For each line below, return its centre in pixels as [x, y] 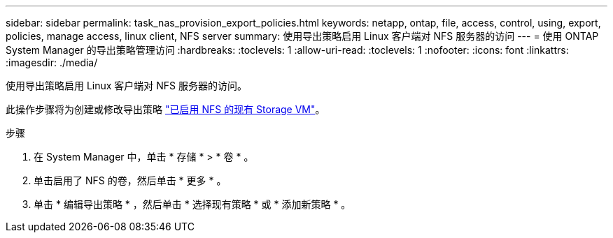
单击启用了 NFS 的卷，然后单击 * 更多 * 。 [130, 180]
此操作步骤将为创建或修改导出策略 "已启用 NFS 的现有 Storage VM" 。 [165, 109]
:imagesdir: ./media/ [52, 62]
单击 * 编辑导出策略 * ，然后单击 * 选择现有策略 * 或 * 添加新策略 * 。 [192, 204]
